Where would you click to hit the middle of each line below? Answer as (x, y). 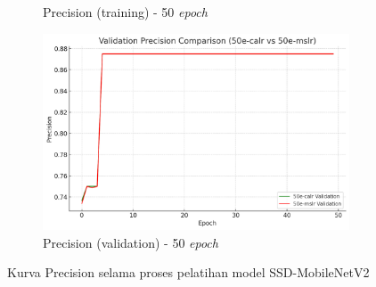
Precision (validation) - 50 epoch (131, 242)
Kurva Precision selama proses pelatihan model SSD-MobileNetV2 (188, 272)
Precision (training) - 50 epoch (125, 12)
